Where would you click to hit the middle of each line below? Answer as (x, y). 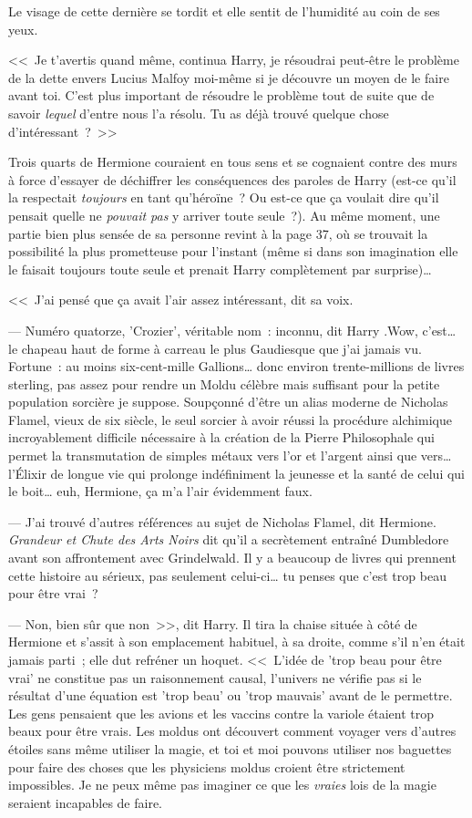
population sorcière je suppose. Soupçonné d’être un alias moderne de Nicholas (228, 402)
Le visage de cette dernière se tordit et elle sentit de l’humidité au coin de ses (224, 11)
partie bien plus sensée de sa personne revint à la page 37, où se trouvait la (218, 233)
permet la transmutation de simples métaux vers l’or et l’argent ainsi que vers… (230, 456)
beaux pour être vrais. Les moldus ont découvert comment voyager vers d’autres (232, 731)
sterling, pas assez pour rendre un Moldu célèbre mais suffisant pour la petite (224, 383)
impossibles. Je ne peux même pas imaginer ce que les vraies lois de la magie (222, 785)
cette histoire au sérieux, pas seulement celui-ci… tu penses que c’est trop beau (227, 575)
